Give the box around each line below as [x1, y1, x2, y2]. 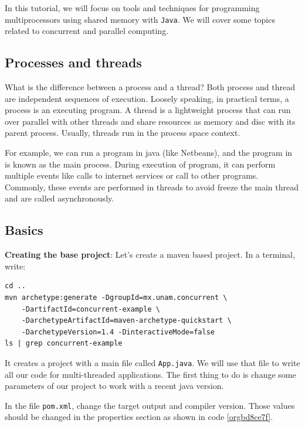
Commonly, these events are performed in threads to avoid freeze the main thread [5, 180, 299, 193]
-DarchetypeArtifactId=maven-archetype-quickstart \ [21, 316, 232, 325]
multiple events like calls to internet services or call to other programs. [5, 169, 259, 182]
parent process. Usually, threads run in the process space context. [5, 127, 240, 139]
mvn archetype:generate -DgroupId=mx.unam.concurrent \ [5, 293, 228, 302]
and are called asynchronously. [5, 192, 114, 204]
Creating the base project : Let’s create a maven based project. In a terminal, [5, 248, 295, 261]
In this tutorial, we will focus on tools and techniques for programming [5, 2, 260, 13]
